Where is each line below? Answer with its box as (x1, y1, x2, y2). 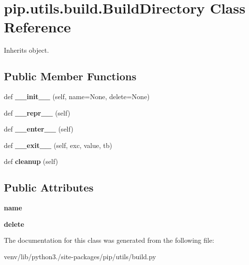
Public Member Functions (4, 69, 136, 84)
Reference (4, 17, 71, 37)
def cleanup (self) (4, 156, 59, 166)
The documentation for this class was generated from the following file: (4, 235, 214, 245)
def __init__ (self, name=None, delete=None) (4, 91, 150, 102)
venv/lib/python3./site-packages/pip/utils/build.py (4, 251, 156, 262)
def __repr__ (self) (4, 107, 71, 118)
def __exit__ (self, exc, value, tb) (4, 140, 112, 150)
